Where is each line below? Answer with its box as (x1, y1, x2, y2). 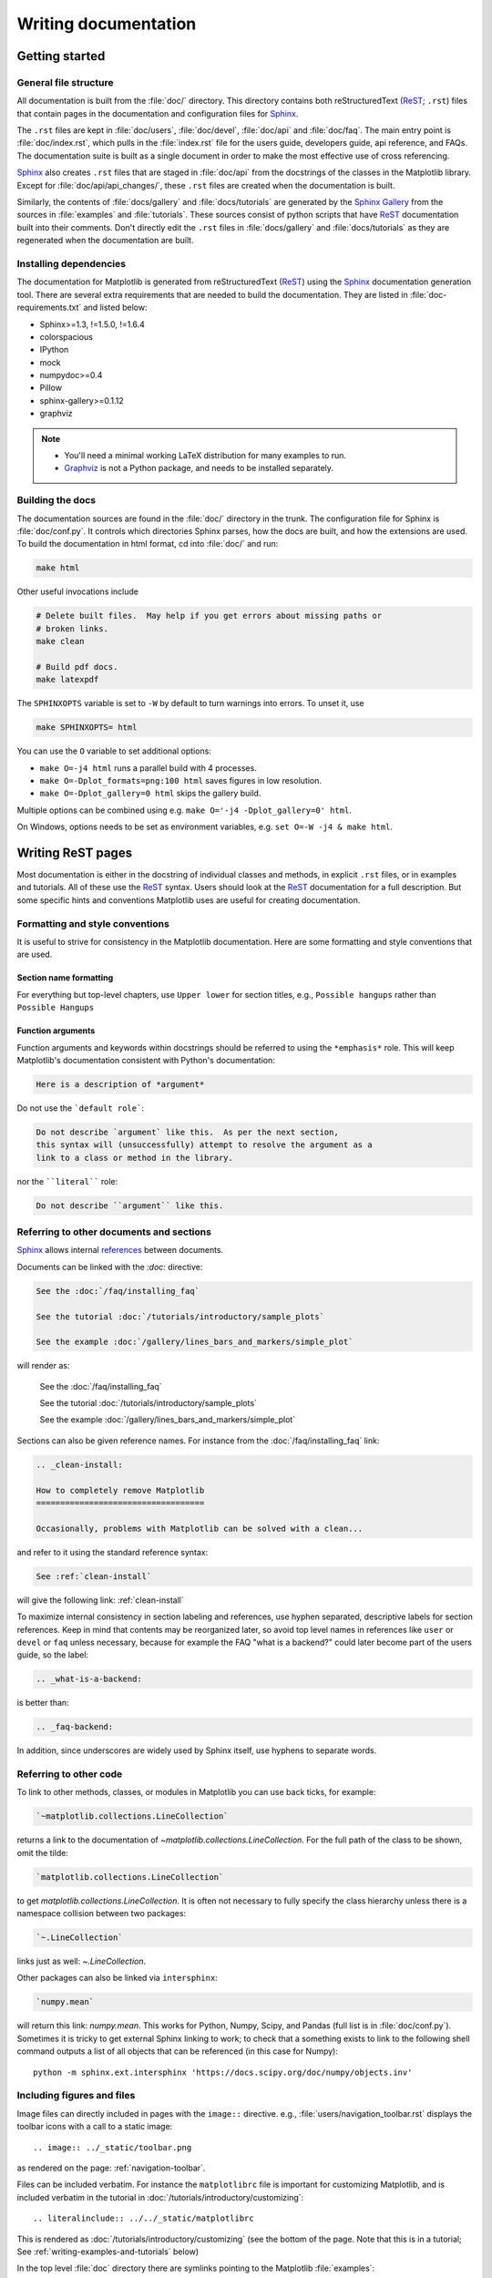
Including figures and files (16, 2089, 136, 2102)
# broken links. (36, 623, 109, 633)
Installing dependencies (16, 257, 127, 270)
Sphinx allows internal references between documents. (16, 1245, 224, 1256)
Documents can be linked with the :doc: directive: (16, 1261, 203, 1272)
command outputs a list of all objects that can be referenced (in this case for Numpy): (16, 2046, 339, 2057)
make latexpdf (36, 674, 99, 685)
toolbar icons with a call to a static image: (16, 2121, 173, 2132)
